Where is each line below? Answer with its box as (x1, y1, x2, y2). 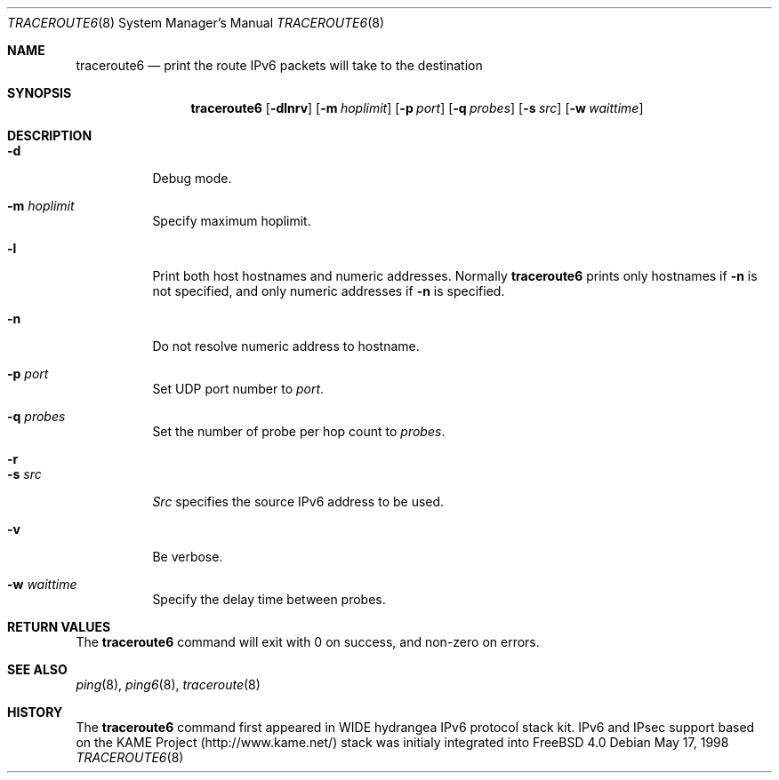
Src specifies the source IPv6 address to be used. (152, 494, 445, 509)
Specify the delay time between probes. (152, 592, 386, 607)
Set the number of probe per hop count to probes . (152, 424, 446, 439)
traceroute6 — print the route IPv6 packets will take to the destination (76, 58, 483, 73)
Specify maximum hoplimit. (152, 213, 311, 228)
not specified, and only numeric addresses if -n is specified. (152, 283, 505, 298)
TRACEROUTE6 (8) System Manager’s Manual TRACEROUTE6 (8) (7, 15, 385, 30)
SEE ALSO (7, 662, 68, 677)
